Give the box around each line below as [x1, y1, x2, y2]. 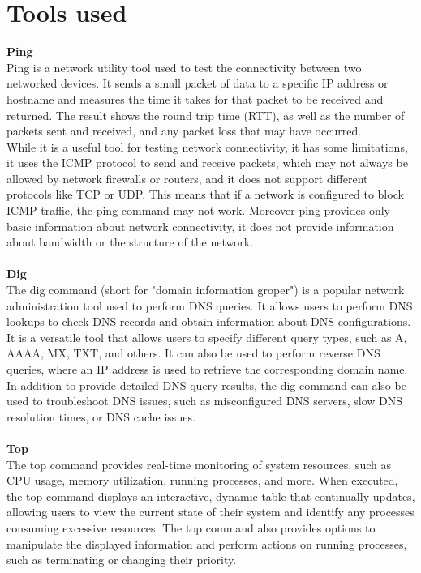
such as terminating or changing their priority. [6, 551, 237, 568]
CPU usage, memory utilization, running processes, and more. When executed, [6, 472, 398, 489]
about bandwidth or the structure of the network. [6, 233, 253, 250]
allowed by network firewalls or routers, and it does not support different [6, 169, 368, 186]
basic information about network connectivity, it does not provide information [6, 217, 394, 234]
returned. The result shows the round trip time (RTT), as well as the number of [6, 106, 405, 123]
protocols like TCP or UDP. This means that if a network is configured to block [6, 186, 404, 203]
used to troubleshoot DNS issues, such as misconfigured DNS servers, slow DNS [6, 392, 403, 409]
